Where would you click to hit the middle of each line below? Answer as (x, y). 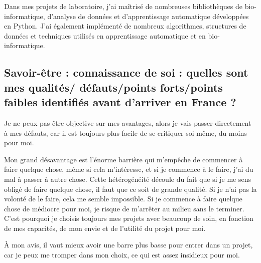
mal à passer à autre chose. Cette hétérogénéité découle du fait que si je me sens (128, 179)
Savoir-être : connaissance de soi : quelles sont (126, 72)
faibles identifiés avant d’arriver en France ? (120, 102)
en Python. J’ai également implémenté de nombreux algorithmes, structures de (125, 26)
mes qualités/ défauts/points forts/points (113, 87)
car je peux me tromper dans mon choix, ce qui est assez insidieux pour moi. (122, 255)
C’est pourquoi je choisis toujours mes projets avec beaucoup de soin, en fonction (129, 218)
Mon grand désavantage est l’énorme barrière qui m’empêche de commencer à (123, 159)
